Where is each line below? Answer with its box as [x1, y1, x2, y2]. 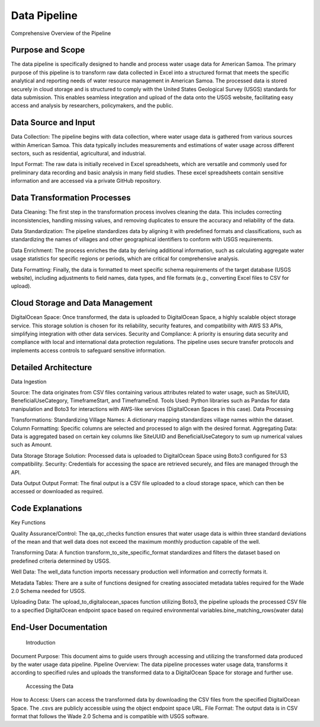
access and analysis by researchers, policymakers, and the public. [11, 102, 174, 109]
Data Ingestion [11, 378, 47, 385]
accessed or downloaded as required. [11, 488, 104, 495]
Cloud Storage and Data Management [11, 298, 153, 308]
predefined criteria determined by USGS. [11, 557, 111, 565]
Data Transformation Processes [11, 193, 131, 203]
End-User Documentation [11, 622, 108, 632]
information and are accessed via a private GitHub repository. [11, 177, 161, 184]
